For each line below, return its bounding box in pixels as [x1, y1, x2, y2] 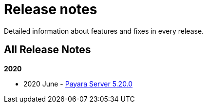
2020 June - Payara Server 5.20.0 [23, 79, 133, 88]
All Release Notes [4, 43, 91, 56]
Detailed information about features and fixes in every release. [4, 26, 204, 35]
